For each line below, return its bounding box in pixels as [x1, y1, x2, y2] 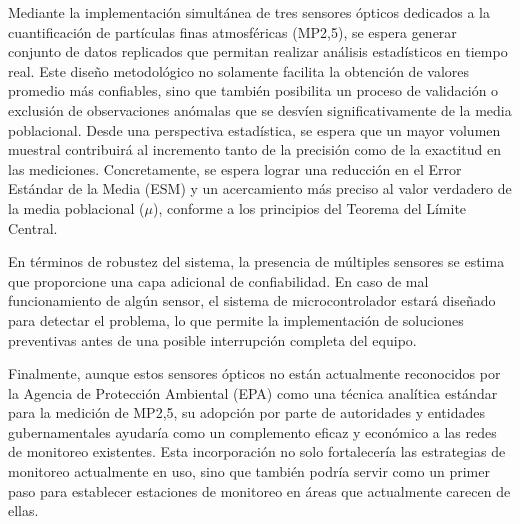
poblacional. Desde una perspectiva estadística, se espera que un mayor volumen [8, 119, 501, 140]
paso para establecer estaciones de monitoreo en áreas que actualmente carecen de [8, 480, 511, 501]
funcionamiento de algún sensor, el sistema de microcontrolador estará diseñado [8, 290, 496, 311]
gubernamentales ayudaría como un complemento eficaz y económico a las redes [8, 421, 497, 442]
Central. [8, 217, 58, 238]
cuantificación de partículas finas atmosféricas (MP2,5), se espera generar [8, 21, 457, 42]
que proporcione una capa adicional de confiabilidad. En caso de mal [8, 270, 429, 291]
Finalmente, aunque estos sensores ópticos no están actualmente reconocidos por [8, 363, 501, 384]
